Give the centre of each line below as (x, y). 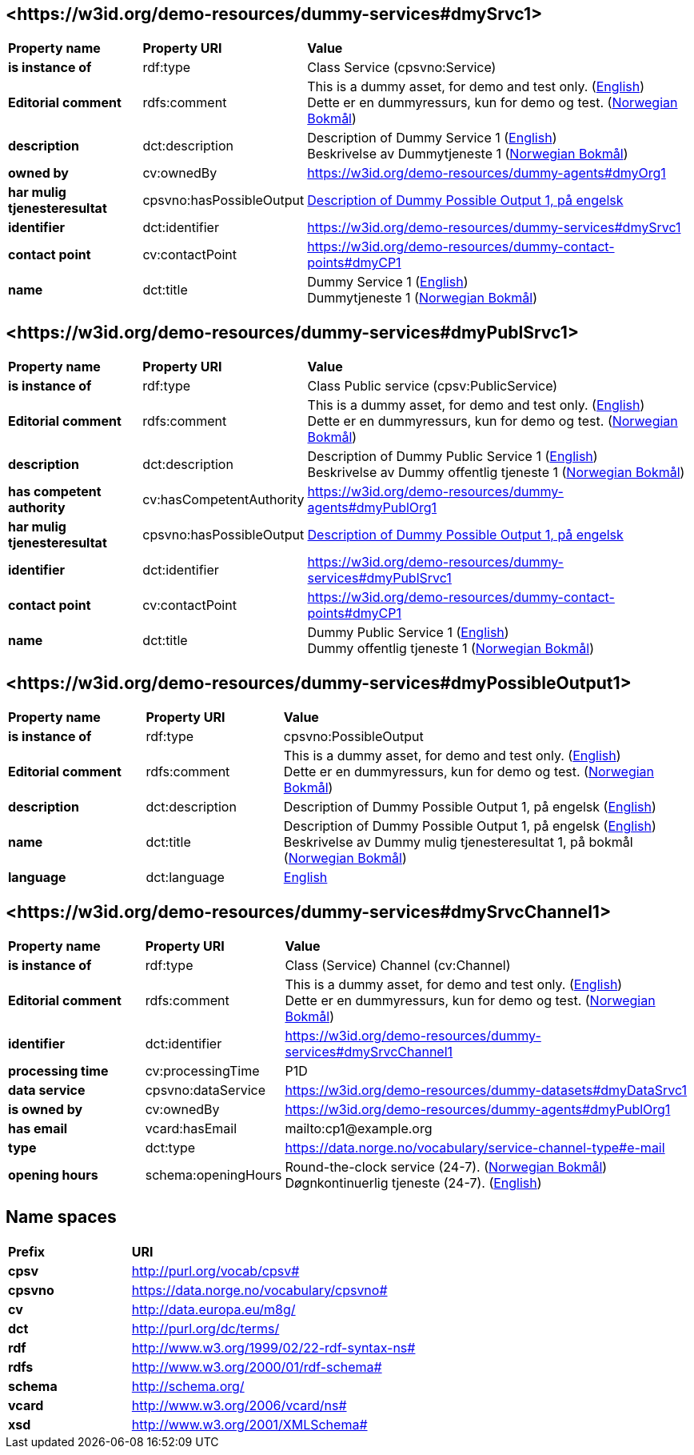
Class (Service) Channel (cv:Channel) (398, 965)
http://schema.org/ (188, 1386)
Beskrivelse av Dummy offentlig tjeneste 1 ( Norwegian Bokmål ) (496, 473)
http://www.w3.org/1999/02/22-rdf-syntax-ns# (273, 1347)
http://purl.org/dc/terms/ (205, 1328)
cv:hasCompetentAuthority (223, 500)
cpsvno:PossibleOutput (353, 737)
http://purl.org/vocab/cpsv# (215, 1271)
